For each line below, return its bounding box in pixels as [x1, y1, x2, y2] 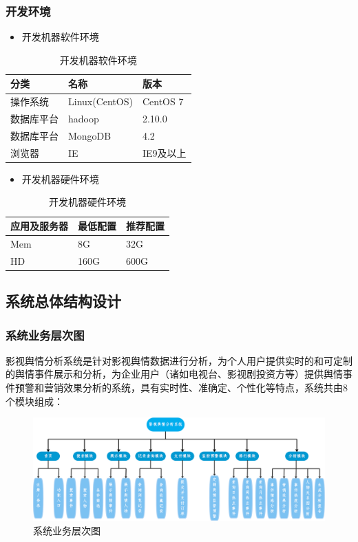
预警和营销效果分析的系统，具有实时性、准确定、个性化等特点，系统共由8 [14, 380, 348, 395]
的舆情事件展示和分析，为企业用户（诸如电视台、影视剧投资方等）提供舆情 [6, 367, 343, 381]
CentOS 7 [142, 94, 184, 109]
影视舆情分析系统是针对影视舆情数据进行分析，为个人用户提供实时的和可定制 [6, 353, 352, 367]
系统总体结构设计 [6, 290, 121, 312]
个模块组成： [6, 393, 63, 408]
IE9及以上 [142, 145, 187, 160]
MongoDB [68, 128, 112, 142]
